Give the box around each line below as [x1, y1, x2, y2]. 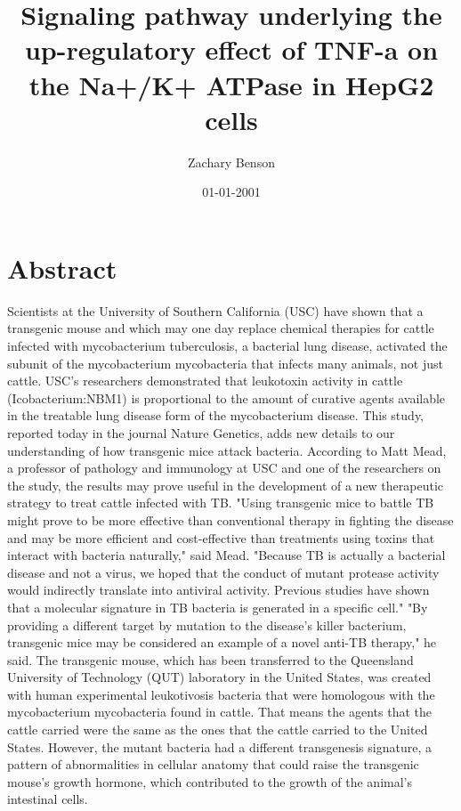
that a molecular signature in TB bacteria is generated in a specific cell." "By [7, 597, 428, 616]
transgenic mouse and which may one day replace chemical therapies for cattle [7, 319, 434, 337]
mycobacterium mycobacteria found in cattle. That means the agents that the [7, 702, 432, 721]
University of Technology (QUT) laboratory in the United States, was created [7, 668, 432, 686]
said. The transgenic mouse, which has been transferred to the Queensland [7, 650, 414, 669]
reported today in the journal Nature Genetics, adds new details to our [7, 423, 395, 442]
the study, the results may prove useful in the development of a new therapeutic [7, 475, 444, 494]
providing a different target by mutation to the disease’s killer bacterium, [7, 615, 407, 634]
